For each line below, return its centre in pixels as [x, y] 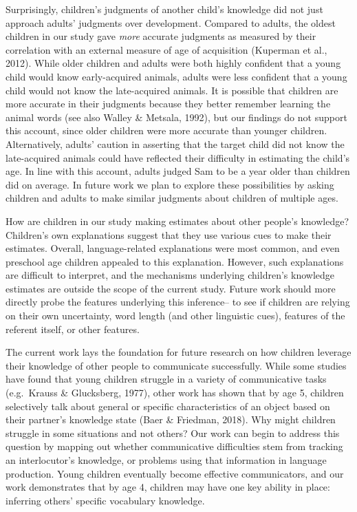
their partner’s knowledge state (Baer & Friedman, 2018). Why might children [171, 419]
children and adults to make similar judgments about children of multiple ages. [172, 198]
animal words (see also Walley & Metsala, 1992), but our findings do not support [176, 117]
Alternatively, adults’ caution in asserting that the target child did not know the [175, 143]
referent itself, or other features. [73, 329]
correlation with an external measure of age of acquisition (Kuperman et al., [166, 49]
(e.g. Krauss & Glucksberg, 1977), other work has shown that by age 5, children [175, 393]
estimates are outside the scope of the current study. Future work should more [171, 288]
